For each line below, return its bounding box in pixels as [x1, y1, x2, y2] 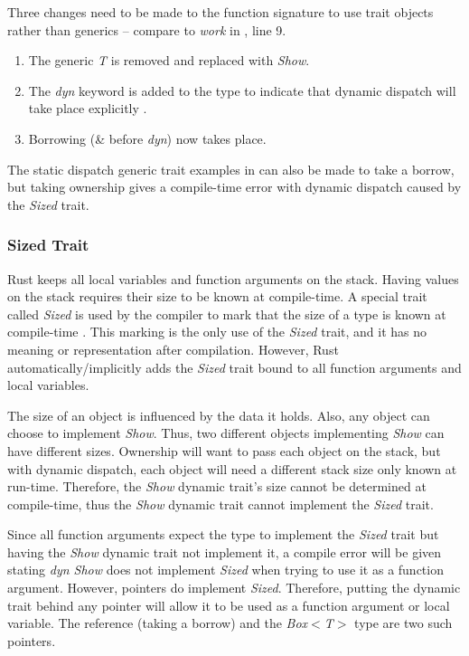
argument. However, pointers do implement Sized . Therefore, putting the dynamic [7, 578, 461, 597]
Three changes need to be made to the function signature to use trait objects [7, 3, 434, 21]
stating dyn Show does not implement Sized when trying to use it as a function [7, 560, 444, 579]
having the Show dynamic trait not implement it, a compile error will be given [7, 542, 442, 561]
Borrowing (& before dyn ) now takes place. [28, 128, 267, 147]
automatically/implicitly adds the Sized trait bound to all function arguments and [7, 357, 462, 376]
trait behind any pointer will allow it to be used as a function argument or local [7, 595, 450, 614]
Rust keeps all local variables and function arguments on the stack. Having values [7, 269, 459, 288]
